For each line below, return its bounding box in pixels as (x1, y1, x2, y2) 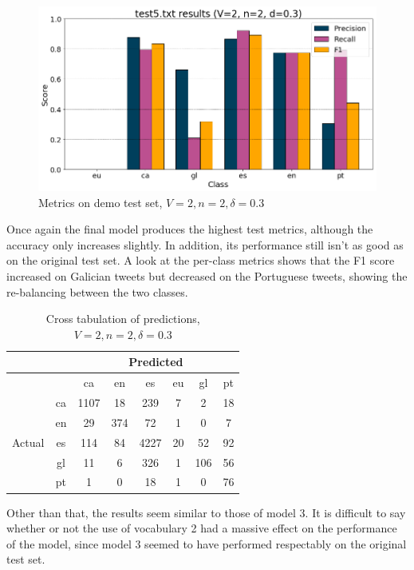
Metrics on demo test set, (38, 193, 163, 210)
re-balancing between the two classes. (6, 283, 188, 300)
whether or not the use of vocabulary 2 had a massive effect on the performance (6, 520, 397, 536)
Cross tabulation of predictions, (45, 310, 200, 327)
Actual (12, 433, 45, 450)
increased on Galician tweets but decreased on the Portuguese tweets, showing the (6, 268, 408, 285)
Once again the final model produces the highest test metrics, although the (6, 221, 373, 237)
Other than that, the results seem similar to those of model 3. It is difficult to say (6, 504, 406, 520)
